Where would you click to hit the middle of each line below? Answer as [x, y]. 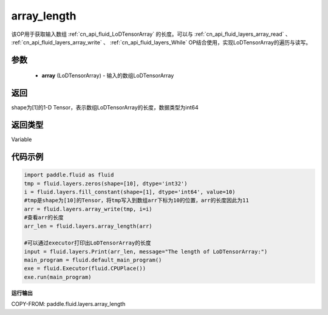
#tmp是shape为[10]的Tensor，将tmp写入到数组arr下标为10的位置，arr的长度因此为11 [136, 200]
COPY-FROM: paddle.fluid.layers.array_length [68, 304]
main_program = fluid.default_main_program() [93, 260]
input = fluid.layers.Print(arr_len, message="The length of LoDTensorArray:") [146, 251]
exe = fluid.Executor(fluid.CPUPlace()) [85, 268]
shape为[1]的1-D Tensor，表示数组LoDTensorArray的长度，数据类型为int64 [105, 108]
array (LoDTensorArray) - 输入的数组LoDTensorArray [108, 75]
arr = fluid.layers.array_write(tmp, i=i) [88, 209]
